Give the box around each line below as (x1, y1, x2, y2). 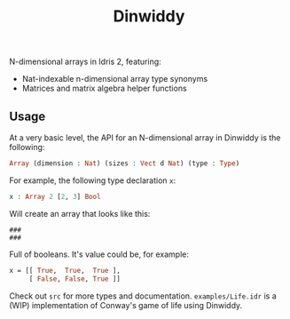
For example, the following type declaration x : (9, 175, 176, 186)
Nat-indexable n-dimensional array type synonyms (21, 74, 208, 84)
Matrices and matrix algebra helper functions (21, 83, 188, 94)
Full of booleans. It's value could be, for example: (9, 249, 189, 259)
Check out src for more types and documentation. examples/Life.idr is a (9, 291, 277, 301)
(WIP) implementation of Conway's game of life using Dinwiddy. (9, 299, 243, 310)
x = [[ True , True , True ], (9, 266, 121, 275)
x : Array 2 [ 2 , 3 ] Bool (9, 192, 101, 201)
